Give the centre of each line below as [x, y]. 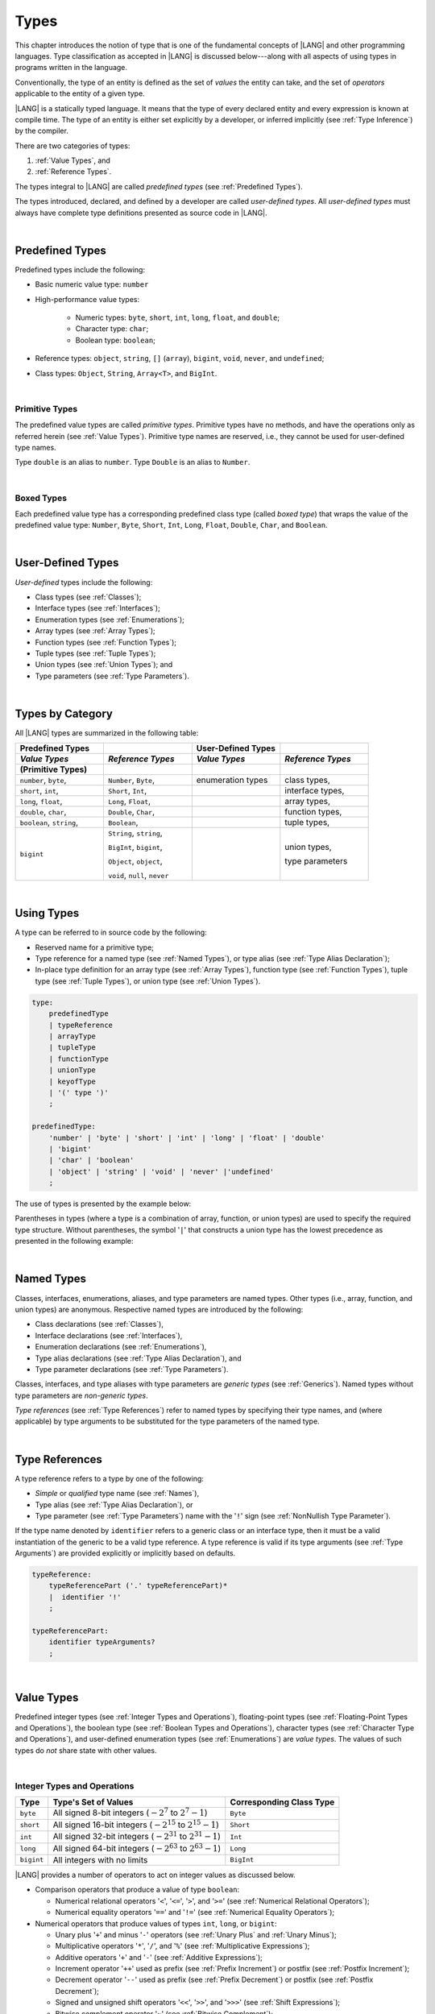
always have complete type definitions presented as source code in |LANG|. [141, 213]
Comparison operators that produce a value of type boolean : [137, 1890]
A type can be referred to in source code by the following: [111, 932]
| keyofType [72, 1081]
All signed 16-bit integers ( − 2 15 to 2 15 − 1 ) [136, 1824]
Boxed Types [41, 498]
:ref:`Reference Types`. [73, 172]
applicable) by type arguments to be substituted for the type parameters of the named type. [167, 1421]
